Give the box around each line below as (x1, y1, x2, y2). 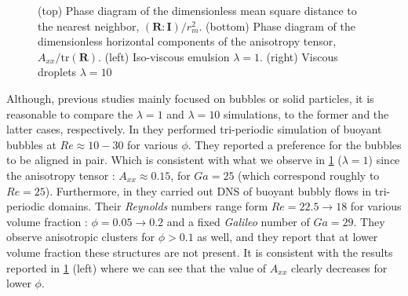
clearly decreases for (290, 259, 388, 276)
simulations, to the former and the (224, 105, 389, 122)
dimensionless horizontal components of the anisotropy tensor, (38, 33, 337, 49)
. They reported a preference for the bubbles (188, 136, 402, 152)
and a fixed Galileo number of (166, 213, 310, 229)
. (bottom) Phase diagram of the (199, 17, 355, 34)
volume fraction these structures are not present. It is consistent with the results (6, 243, 393, 260)
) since (368, 152, 400, 168)
